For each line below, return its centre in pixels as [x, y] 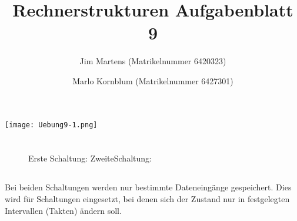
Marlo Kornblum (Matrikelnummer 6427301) [153, 80]
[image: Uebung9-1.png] [51, 125]
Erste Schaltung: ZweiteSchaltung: [90, 158]
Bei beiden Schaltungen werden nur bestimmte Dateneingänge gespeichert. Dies [148, 187]
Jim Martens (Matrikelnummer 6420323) [153, 61]
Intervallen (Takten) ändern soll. [63, 210]
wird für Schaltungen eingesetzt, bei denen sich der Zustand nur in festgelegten [147, 198]
